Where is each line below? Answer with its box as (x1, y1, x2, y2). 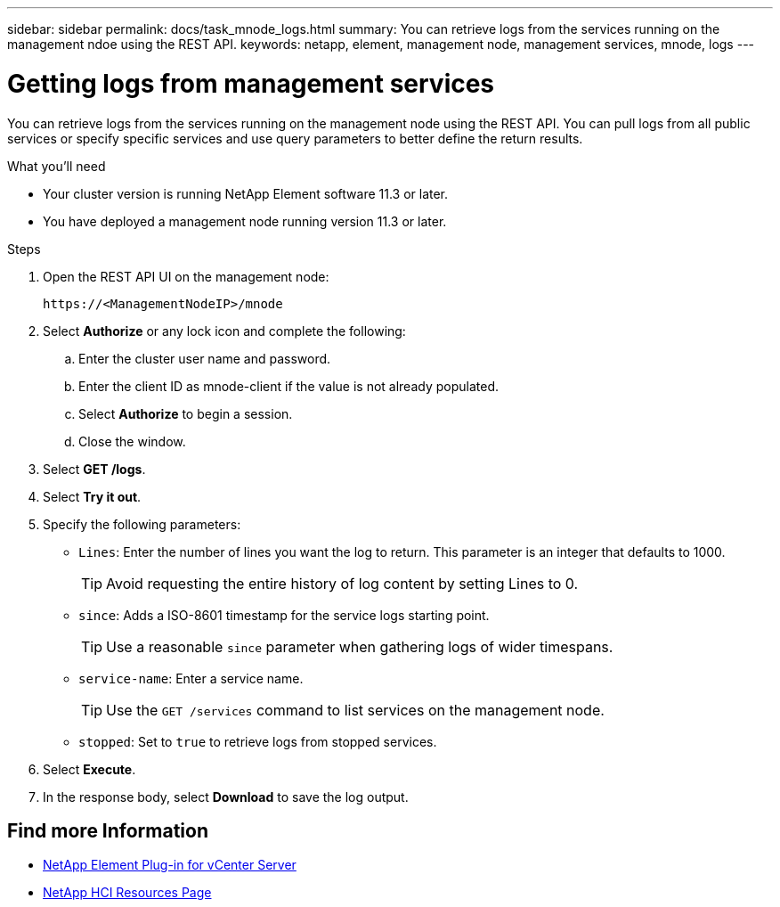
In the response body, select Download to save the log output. (43, 789, 409, 805)
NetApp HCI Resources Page (43, 885, 212, 901)
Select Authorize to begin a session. (78, 405, 293, 421)
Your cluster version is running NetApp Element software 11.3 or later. (43, 185, 449, 201)
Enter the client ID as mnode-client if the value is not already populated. (78, 378, 499, 394)
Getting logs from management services (7, 68, 495, 99)
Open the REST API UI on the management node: (43, 268, 329, 284)
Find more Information (7, 819, 209, 842)
